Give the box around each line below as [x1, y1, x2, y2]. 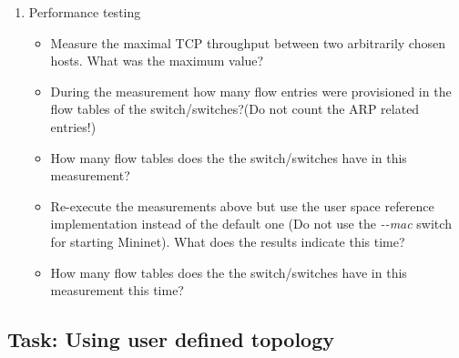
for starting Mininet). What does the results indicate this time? [50, 231, 405, 251]
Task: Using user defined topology [7, 325, 334, 353]
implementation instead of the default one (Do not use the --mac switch [50, 214, 452, 233]
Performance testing [28, 3, 141, 21]
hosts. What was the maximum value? [50, 51, 264, 70]
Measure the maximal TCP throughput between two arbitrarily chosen [50, 33, 445, 52]
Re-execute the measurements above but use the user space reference [50, 196, 434, 215]
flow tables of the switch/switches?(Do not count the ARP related [50, 99, 420, 118]
